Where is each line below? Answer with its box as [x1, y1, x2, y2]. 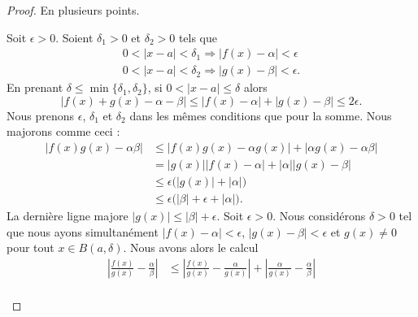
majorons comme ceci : [7, 123, 120, 140]
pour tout [7, 239, 54, 256]
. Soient [55, 28, 94, 46]
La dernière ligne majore [7, 207, 128, 224]
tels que [178, 28, 218, 46]
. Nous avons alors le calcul [123, 239, 259, 256]
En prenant [7, 79, 63, 96]
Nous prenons [7, 106, 75, 124]
